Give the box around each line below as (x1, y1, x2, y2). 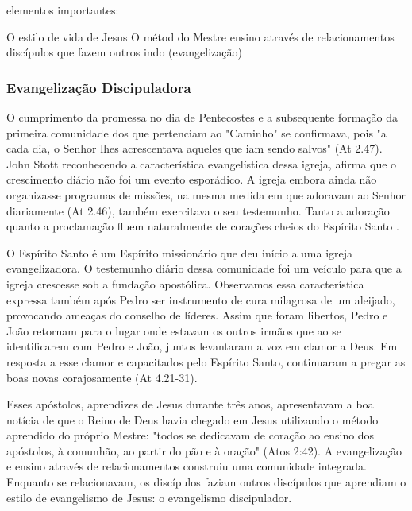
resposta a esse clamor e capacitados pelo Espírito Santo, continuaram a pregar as (6, 353, 406, 370)
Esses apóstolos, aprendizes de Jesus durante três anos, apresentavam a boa (6, 396, 374, 412)
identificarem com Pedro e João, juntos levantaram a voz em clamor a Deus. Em (6, 338, 398, 354)
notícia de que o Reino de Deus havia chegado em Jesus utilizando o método (6, 411, 379, 428)
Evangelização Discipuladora (6, 77, 191, 97)
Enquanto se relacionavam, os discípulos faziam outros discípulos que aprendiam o (6, 474, 406, 490)
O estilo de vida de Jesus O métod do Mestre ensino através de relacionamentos (6, 28, 395, 45)
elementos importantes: (6, 2, 119, 17)
